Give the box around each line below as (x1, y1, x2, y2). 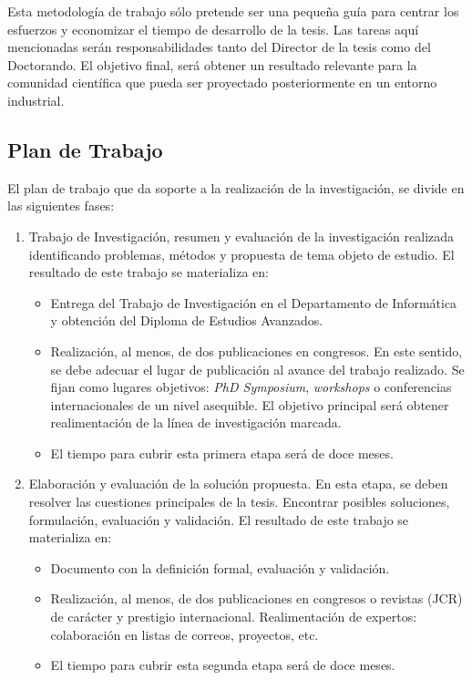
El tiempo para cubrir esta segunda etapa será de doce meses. (50, 655, 395, 675)
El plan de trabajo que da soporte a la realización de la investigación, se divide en (7, 178, 465, 197)
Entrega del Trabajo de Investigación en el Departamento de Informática (50, 293, 457, 312)
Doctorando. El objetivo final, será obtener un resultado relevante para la (7, 55, 417, 74)
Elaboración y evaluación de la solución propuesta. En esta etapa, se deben (28, 474, 448, 493)
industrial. (7, 90, 65, 109)
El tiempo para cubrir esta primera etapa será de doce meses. (50, 443, 394, 462)
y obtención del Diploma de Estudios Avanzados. (50, 311, 323, 330)
